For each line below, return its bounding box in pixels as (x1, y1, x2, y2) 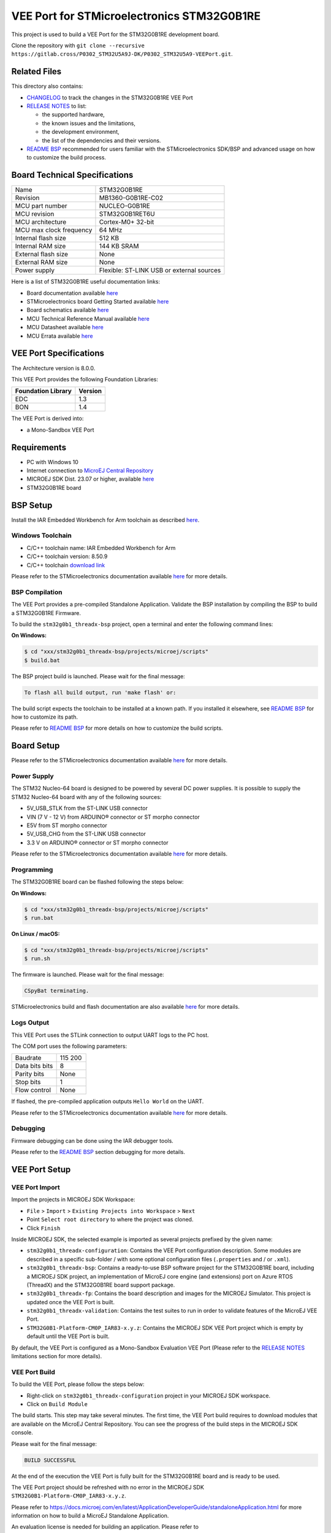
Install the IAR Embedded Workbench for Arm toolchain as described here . (11, 516, 200, 524)
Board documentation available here (26, 289, 118, 297)
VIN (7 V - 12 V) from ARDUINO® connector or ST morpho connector (26, 813, 200, 820)
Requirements (11, 442, 67, 453)
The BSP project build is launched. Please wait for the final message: (11, 672, 185, 680)
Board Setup (11, 741, 60, 751)
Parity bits (15, 1070, 45, 1079)
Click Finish (26, 1224, 61, 1232)
